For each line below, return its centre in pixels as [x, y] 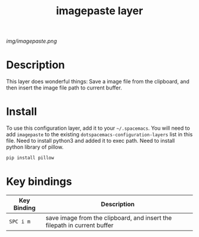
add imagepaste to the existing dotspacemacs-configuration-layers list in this [99, 134]
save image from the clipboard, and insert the [109, 217]
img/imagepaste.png [32, 41]
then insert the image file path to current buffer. [64, 88]
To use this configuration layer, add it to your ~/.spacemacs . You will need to [98, 128]
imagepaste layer [99, 11]
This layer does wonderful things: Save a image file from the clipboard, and [98, 82]
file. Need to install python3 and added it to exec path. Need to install [91, 141]
